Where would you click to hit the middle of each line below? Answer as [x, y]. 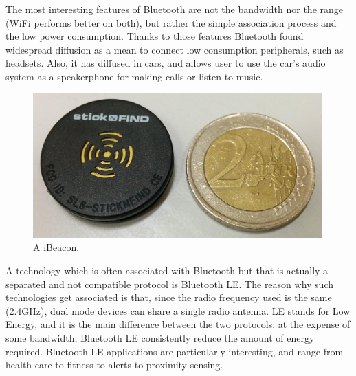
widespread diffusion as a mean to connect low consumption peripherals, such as [175, 49]
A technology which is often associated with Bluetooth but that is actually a [167, 270]
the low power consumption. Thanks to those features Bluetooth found [155, 36]
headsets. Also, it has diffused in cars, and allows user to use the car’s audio [166, 63]
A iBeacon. [56, 247]
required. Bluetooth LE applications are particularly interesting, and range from [175, 351]
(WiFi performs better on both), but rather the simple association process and [171, 22]
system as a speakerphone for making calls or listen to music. [134, 76]
